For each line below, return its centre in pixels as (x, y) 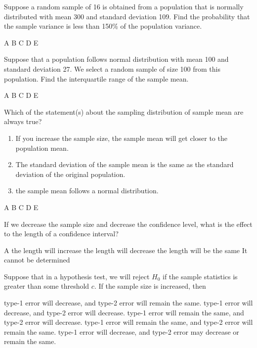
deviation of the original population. (70, 174)
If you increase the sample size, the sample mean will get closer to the (121, 138)
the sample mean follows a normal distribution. (87, 191)
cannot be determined (37, 260)
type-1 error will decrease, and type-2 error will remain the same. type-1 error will (128, 303)
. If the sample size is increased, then (150, 286)
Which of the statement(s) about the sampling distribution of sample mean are (124, 111)
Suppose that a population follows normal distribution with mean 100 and (116, 59)
